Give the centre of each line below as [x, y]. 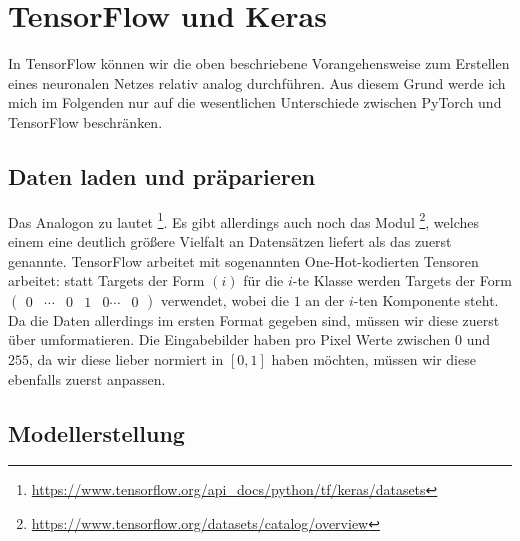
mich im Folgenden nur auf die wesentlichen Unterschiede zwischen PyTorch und [255, 102]
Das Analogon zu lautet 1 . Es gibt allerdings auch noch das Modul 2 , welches [244, 220]
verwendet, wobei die [225, 299]
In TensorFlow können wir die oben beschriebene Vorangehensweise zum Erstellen [259, 63]
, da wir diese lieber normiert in [126, 358]
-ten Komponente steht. [426, 299]
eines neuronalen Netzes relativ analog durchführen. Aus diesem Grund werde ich [257, 82]
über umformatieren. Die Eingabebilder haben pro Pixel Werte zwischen [229, 339]
